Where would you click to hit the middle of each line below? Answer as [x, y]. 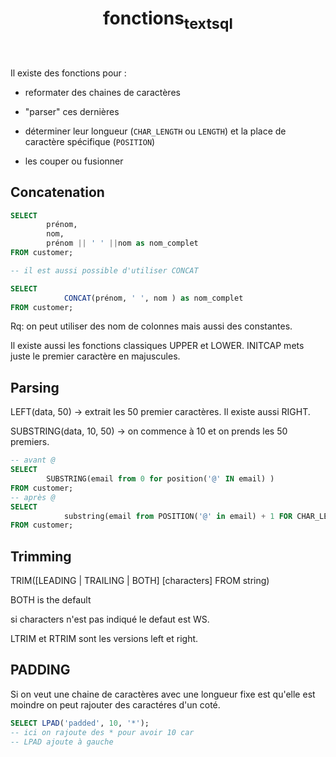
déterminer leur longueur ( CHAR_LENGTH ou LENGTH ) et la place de [155, 131]
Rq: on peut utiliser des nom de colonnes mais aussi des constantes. [151, 326]
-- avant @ [33, 460]
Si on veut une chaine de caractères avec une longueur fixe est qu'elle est [163, 694]
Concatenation [57, 192]
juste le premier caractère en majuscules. [95, 356]
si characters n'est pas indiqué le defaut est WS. [110, 619]
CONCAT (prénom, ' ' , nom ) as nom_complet [153, 298]
